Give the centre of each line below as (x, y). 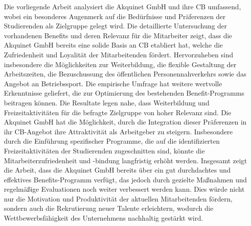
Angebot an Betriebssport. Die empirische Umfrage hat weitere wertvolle (113, 83)
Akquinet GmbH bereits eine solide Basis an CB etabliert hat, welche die (114, 45)
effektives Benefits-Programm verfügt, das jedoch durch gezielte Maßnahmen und (125, 179)
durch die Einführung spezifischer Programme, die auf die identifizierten (112, 141)
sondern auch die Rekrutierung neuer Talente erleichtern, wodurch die (109, 208)
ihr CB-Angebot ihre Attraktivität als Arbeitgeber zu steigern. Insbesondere (118, 131)
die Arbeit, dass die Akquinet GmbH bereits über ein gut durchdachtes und (117, 170)
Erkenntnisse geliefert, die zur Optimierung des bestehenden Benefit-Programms (124, 93)
